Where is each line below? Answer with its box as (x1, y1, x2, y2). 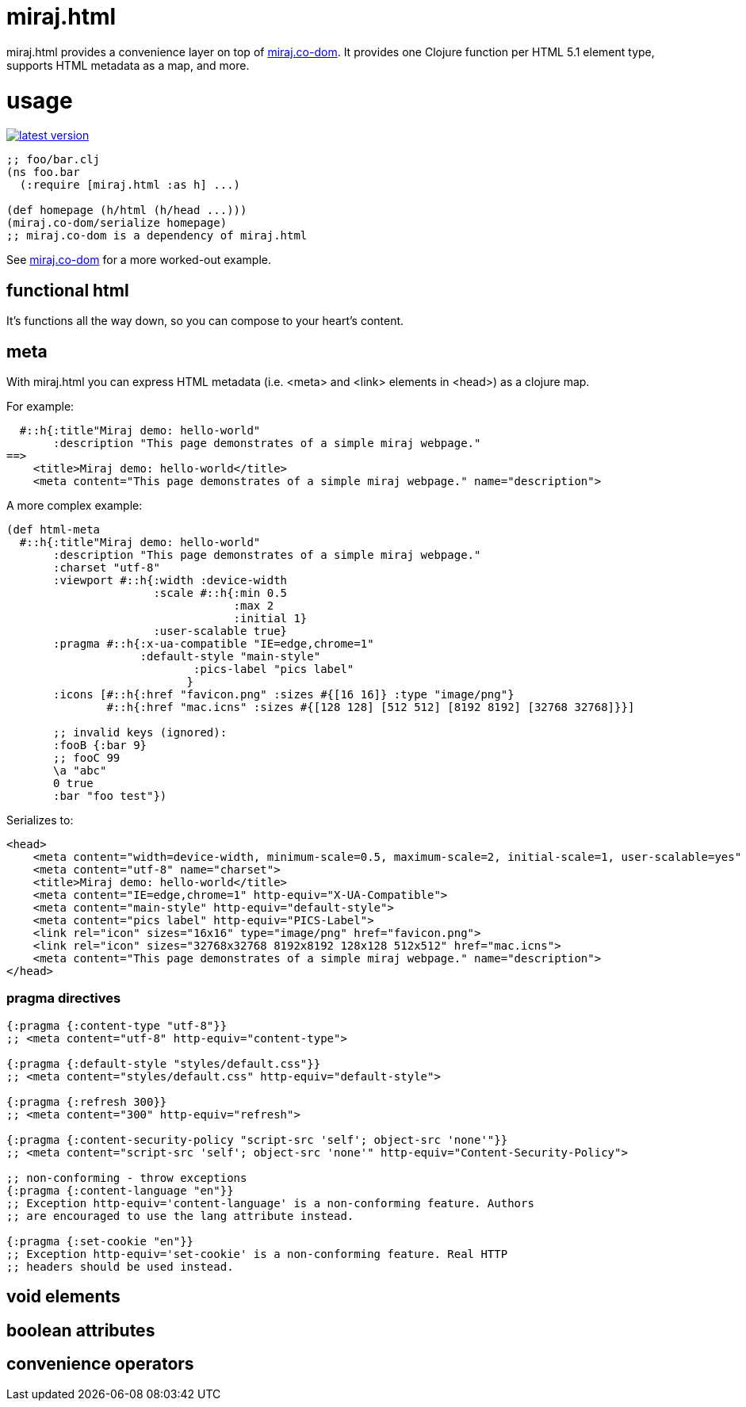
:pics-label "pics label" (193, 662, 354, 675)
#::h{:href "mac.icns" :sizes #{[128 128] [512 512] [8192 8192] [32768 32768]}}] (106, 700, 635, 713)
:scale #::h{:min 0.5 (153, 586, 288, 599)
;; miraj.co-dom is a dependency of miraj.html (6, 229, 308, 243)
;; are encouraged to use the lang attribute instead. (6, 1209, 354, 1222)
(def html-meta (6, 522, 101, 536)
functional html (6, 280, 129, 300)
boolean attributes (6, 1320, 155, 1340)
